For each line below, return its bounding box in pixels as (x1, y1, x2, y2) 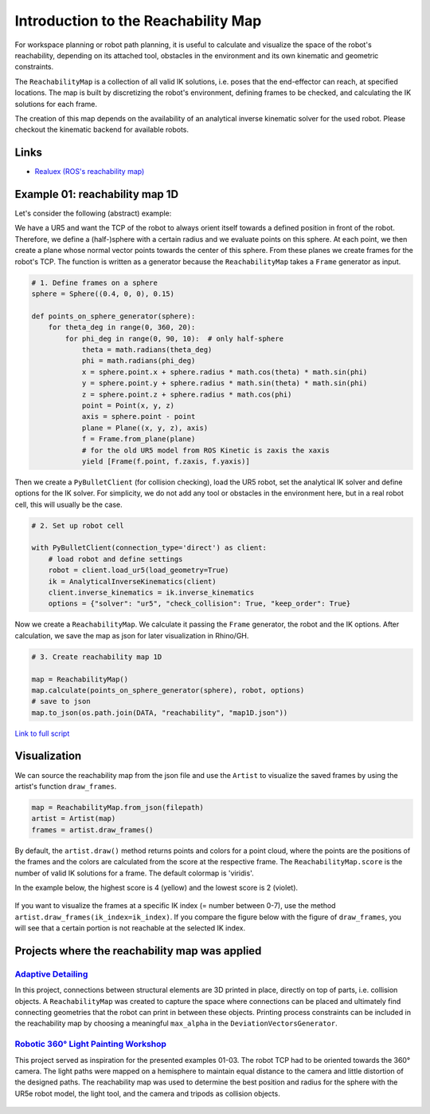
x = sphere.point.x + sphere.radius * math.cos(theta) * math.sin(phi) (81, 367, 368, 377)
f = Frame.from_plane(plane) (81, 435, 196, 444)
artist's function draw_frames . (14, 781, 117, 791)
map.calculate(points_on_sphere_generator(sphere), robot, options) (31, 685, 305, 694)
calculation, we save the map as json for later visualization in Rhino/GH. (14, 630, 249, 640)
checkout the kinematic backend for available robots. (14, 124, 190, 135)
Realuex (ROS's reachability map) (34, 167, 145, 176)
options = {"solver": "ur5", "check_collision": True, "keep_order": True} (48, 599, 351, 608)
